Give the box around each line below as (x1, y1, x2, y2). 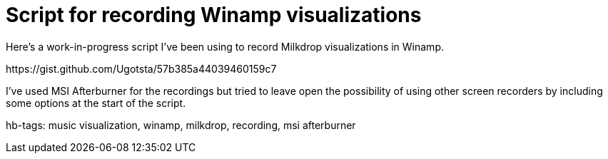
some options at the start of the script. (6, 96, 186, 109)
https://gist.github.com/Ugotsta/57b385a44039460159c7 (6, 62, 277, 75)
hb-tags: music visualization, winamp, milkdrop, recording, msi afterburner (6, 118, 356, 131)
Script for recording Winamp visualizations (6, 3, 422, 27)
